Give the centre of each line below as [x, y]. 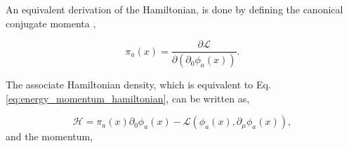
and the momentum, [50, 136]
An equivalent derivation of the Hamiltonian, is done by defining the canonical [174, 9]
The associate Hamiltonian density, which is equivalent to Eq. [138, 85]
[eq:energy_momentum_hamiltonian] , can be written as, [128, 98]
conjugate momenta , [51, 23]
